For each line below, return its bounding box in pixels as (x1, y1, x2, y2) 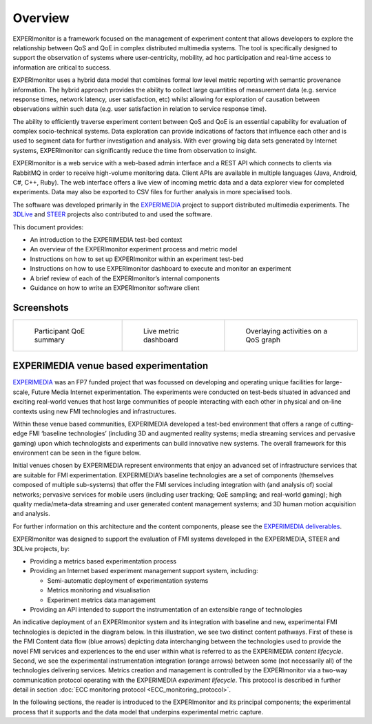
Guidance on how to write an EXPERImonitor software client (30, 283, 200, 292)
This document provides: (12, 223, 84, 231)
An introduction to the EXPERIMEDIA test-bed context (30, 235, 183, 244)
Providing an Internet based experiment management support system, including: (30, 567, 258, 575)
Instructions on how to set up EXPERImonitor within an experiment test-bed (30, 255, 244, 263)
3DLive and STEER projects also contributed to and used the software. (12, 210, 213, 218)
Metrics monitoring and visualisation (47, 586, 151, 594)
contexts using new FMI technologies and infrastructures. (12, 407, 177, 415)
